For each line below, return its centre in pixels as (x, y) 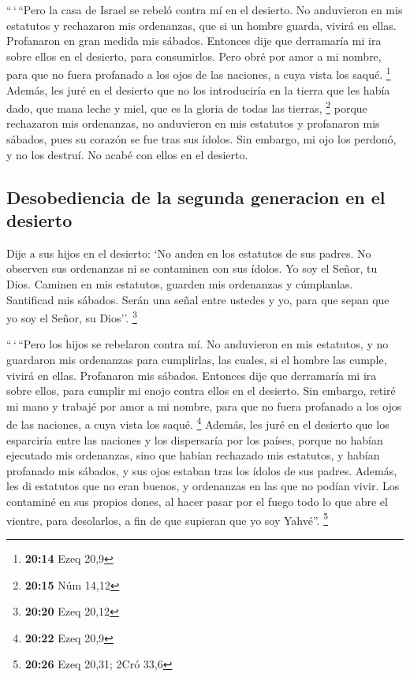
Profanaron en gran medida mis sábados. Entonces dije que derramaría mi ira (194, 41)
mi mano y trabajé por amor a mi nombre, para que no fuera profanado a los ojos (204, 405)
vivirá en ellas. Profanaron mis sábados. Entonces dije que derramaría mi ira (192, 375)
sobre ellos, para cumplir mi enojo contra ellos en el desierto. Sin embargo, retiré (201, 391)
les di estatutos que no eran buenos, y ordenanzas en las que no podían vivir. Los (203, 486)
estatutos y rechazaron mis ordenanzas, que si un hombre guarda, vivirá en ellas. (201, 25)
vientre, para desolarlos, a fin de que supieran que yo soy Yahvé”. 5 (168, 519)
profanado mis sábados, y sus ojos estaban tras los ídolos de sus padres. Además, (202, 470)
